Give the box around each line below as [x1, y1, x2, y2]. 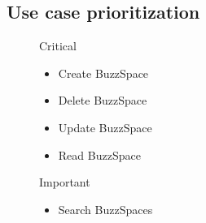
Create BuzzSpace [58, 64, 149, 81]
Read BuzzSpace [58, 146, 141, 163]
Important [39, 174, 90, 191]
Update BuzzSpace [58, 118, 152, 135]
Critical [39, 37, 77, 54]
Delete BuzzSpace [58, 92, 147, 109]
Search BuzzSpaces [58, 200, 153, 217]
